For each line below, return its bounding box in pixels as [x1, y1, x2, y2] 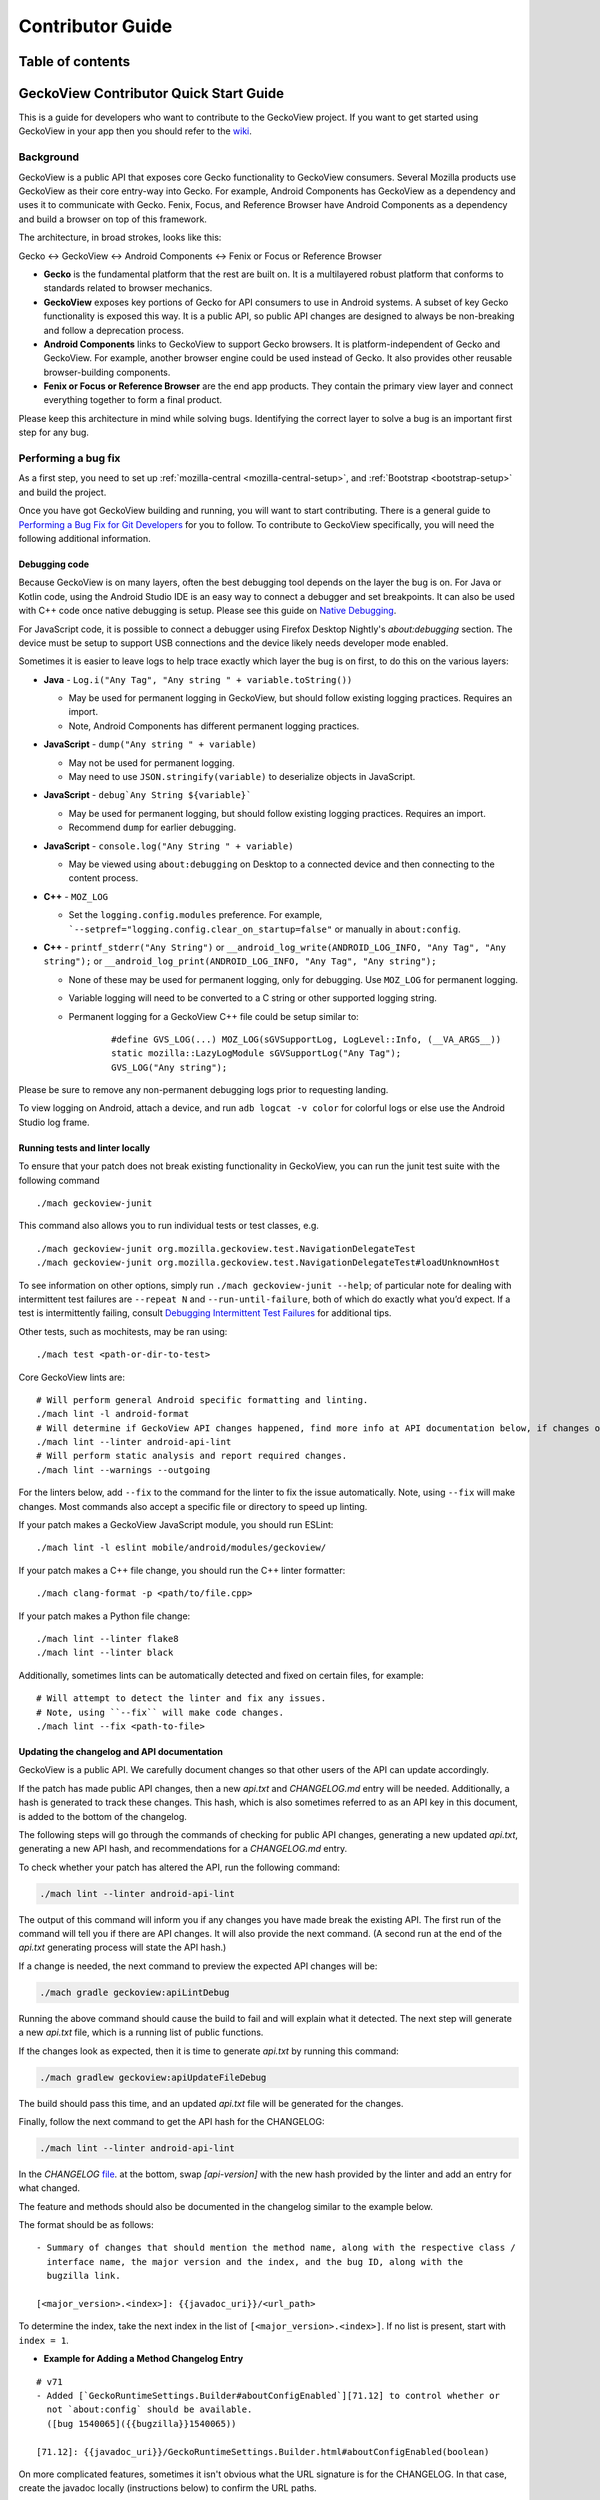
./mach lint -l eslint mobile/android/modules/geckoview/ [36, 1542, 327, 1554]
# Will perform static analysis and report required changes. [36, 1450, 348, 1462]
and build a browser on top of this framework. [18, 213, 207, 225]
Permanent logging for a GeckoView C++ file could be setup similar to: [68, 1010, 359, 1022]
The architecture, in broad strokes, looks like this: [18, 231, 222, 244]
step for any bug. [18, 426, 90, 439]
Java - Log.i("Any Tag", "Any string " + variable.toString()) [43, 673, 353, 685]
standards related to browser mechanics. [43, 282, 213, 294]
